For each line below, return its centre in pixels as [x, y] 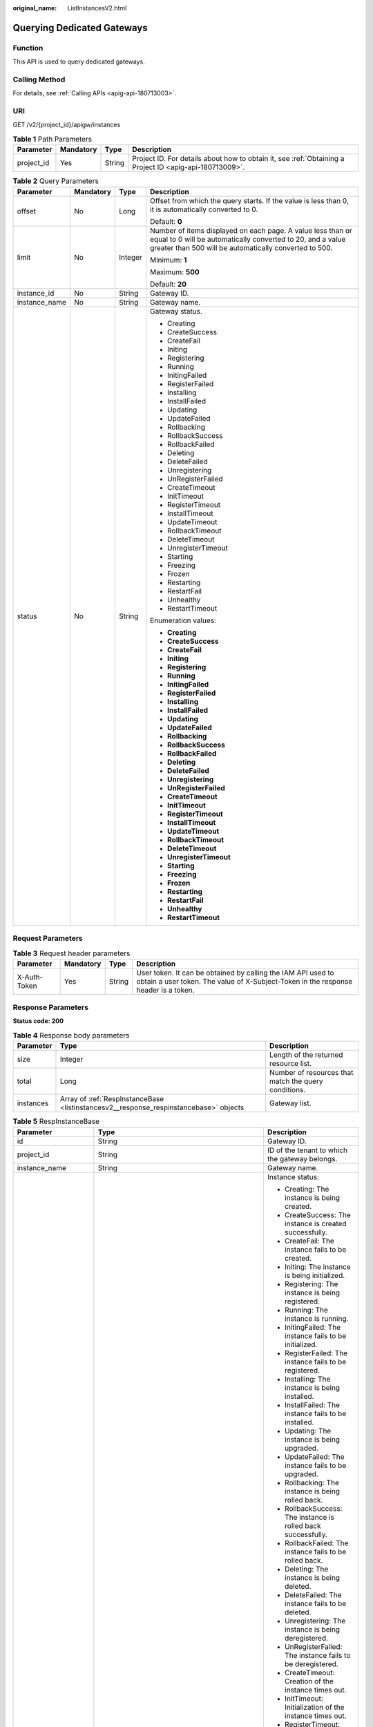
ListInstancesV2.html [97, 8]
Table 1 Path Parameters [52, 140]
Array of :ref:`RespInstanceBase [112, 1099]
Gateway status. [176, 311]
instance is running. [316, 1318]
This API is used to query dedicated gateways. [79, 61]
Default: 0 [166, 221]
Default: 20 [168, 284]
